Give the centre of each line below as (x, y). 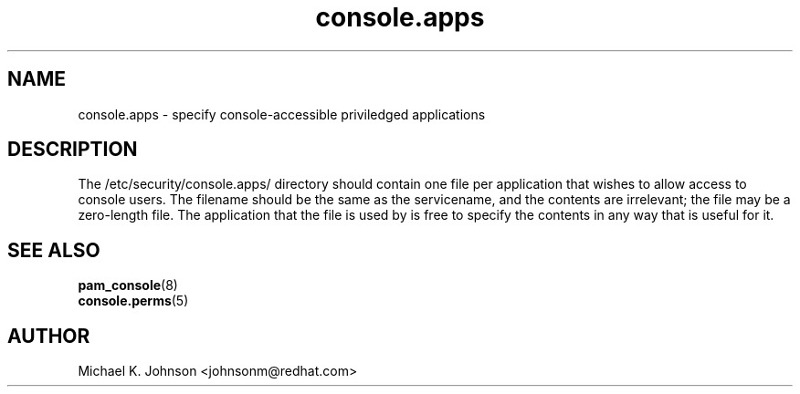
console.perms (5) (133, 301)
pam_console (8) (128, 285)
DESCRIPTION (73, 150)
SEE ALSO (54, 250)
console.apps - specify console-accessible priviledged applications (282, 114)
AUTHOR (49, 336)
